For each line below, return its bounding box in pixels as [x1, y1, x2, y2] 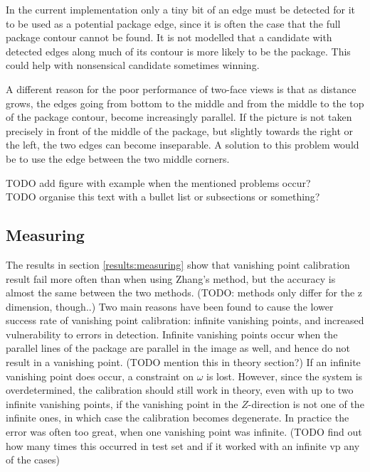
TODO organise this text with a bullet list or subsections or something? [6, 189, 320, 204]
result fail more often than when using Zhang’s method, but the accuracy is [6, 271, 336, 286]
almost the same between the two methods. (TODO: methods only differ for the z [6, 285, 363, 300]
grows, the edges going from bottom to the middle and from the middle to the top [6, 95, 364, 110]
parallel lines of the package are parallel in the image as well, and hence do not [6, 340, 351, 355]
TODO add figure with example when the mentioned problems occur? [6, 175, 311, 190]
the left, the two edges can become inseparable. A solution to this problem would [6, 137, 359, 152]
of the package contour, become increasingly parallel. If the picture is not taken [6, 109, 352, 124]
